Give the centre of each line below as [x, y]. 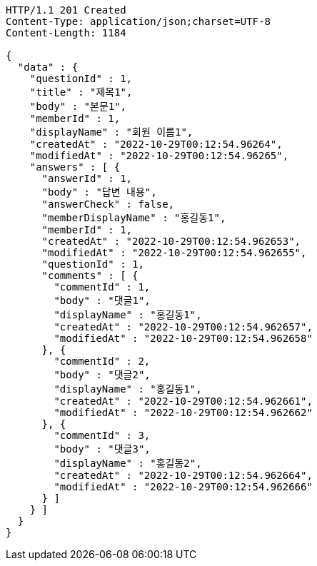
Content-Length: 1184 [66, 33]
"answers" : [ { [75, 167]
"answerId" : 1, [87, 178]
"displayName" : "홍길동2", [128, 463]
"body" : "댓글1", [102, 300]
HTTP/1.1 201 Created [66, 10]
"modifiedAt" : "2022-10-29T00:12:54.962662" [183, 413]
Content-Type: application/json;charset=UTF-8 [138, 21]
